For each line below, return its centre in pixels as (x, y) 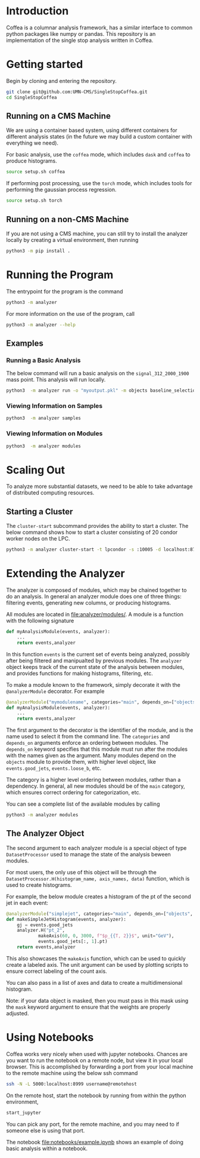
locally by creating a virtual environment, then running (72, 240)
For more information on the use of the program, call (71, 314)
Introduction (37, 11)
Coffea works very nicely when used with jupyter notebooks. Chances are (97, 1054)
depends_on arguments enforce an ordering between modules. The (87, 743)
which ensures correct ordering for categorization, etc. (74, 793)
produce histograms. (32, 161)
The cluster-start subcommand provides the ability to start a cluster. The (97, 526)
